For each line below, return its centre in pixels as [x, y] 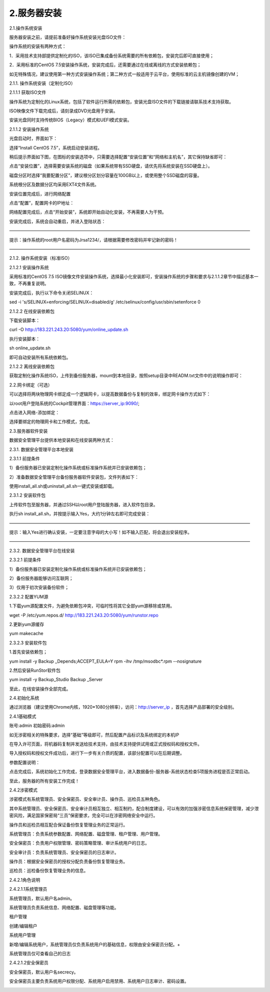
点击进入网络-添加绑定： [34, 412]
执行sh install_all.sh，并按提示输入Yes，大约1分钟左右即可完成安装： [80, 514]
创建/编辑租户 [23, 926]
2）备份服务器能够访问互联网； [41, 578]
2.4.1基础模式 [23, 716]
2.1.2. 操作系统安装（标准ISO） [41, 258]
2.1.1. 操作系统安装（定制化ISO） [42, 83]
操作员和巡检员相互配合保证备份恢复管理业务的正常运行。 [68, 825]
